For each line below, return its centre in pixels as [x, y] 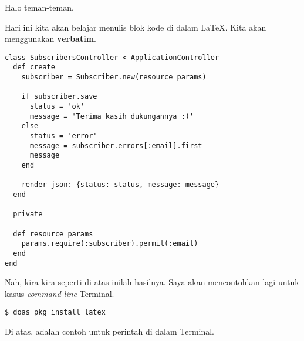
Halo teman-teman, [39, 7]
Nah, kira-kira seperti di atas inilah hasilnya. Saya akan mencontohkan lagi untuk [152, 282]
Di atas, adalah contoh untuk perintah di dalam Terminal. [110, 331]
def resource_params [53, 234]
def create [34, 67]
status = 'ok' [57, 107]
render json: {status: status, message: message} [120, 185]
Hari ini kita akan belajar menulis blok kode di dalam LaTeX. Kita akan [136, 27]
